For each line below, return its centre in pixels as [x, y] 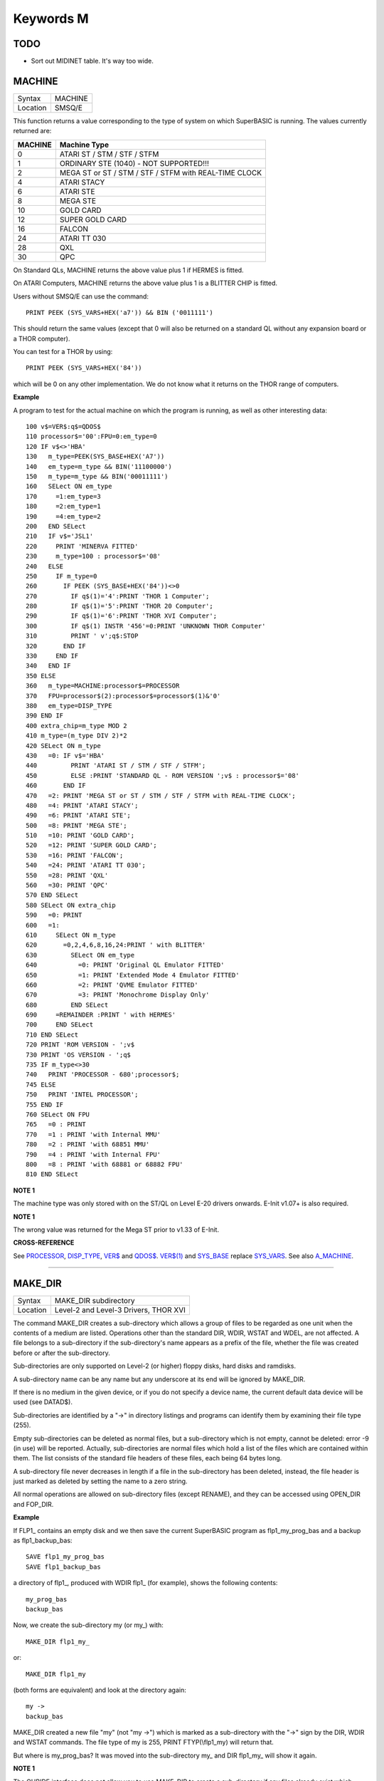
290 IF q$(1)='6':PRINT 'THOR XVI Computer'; [121, 616]
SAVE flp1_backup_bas [63, 1567]
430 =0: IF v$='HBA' [65, 756]
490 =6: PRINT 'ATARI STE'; [79, 815]
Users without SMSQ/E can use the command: [81, 296]
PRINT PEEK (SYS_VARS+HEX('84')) [84, 368]
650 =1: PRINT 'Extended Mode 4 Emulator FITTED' [133, 975]
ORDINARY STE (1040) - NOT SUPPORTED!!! [134, 163]
